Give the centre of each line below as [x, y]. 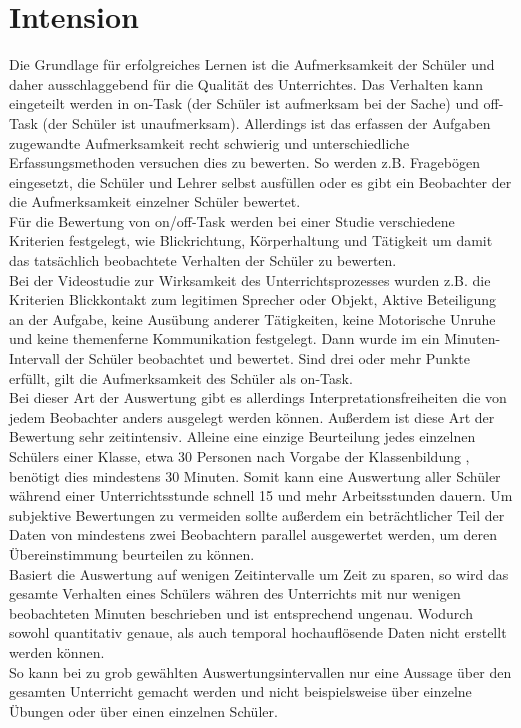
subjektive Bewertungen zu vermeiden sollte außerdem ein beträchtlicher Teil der [257, 514]
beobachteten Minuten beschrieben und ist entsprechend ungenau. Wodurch [241, 612]
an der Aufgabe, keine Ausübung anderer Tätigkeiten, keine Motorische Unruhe [252, 318]
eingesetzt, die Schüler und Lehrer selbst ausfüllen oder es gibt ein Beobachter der [260, 181]
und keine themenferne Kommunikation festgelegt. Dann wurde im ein [224, 338]
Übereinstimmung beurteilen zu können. [132, 553]
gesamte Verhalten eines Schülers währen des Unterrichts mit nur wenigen [235, 593]
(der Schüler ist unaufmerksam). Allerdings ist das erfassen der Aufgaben [266, 122]
